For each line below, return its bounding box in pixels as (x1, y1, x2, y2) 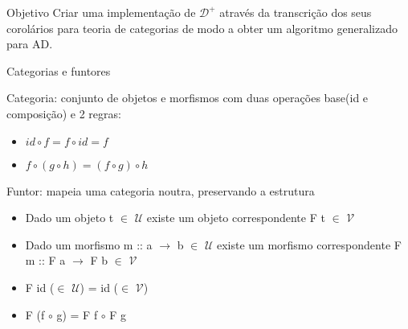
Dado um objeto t (25, 209, 114, 226)
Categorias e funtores (6, 62, 111, 79)
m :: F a (25, 252, 66, 269)
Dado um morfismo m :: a (25, 236, 153, 253)
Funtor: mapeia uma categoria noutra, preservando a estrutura (6, 182, 315, 199)
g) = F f (56, 306, 98, 323)
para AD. (6, 35, 53, 52)
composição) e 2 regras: (6, 105, 121, 121)
